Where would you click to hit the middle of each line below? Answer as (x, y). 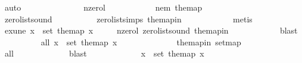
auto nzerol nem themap (103, 7)
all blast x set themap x (104, 53)
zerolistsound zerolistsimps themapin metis (128, 19)
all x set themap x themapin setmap (141, 42)
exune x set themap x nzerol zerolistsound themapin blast (151, 30)
